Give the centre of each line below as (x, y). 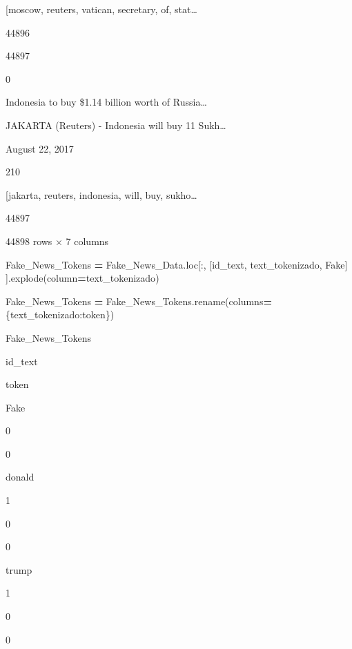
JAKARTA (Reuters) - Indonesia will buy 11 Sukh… (116, 125)
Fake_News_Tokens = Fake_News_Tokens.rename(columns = (139, 301)
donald (20, 477)
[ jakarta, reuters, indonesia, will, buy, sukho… (101, 194)
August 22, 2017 (40, 148)
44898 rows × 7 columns (57, 241)
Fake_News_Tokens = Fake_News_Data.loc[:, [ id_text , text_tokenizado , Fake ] (177, 264)
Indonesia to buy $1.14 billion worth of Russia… (106, 102)
